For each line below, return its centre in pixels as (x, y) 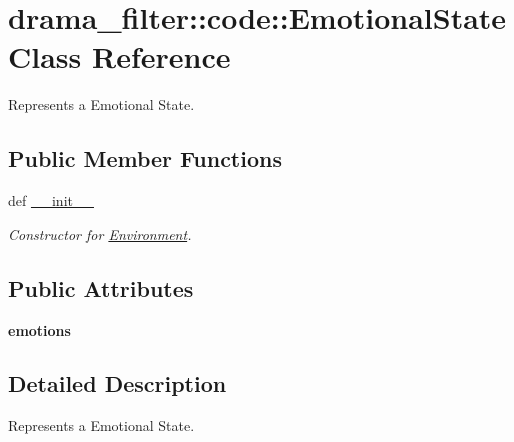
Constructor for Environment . (100, 233)
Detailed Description (117, 383)
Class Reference (119, 56)
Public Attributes (101, 287)
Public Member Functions (145, 158)
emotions (39, 329)
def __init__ (51, 200)
